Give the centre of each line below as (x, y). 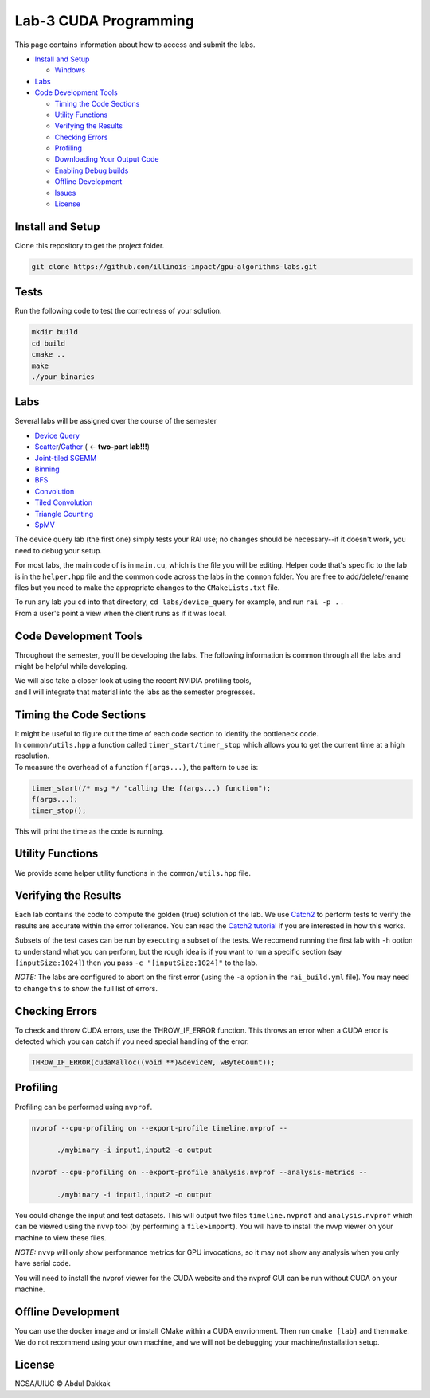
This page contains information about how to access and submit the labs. (135, 45)
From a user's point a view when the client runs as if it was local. (121, 613)
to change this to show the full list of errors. (86, 988)
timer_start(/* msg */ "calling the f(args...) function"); (151, 788)
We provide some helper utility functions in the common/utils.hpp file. (133, 873)
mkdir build (55, 332)
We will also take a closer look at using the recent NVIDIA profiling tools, (133, 681)
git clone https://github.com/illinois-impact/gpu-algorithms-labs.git (174, 266)
